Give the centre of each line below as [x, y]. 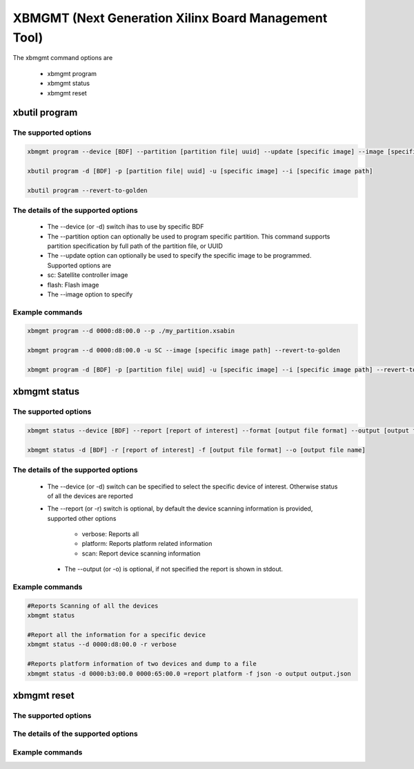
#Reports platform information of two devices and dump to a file [142, 664]
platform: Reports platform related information [147, 544]
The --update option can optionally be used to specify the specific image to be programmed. [179, 256]
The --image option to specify [90, 294]
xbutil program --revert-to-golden [87, 190]
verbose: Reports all [110, 534]
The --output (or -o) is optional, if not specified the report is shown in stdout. [174, 569]
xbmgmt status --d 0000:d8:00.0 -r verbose [102, 645]
